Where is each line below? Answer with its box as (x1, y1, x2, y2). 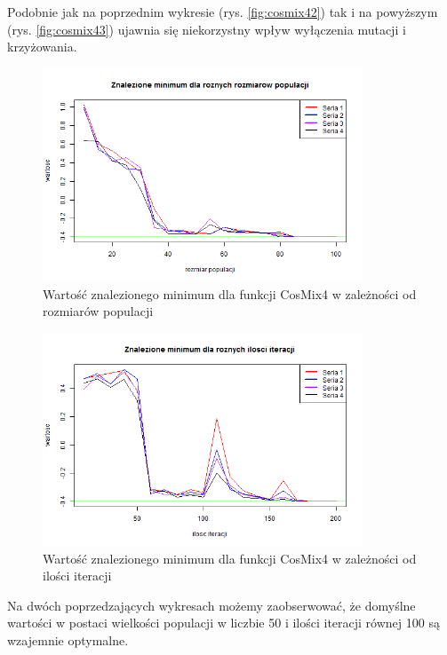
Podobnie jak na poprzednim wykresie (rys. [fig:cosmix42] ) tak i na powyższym (7, 3, 438, 20)
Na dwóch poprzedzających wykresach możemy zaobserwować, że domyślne (7, 596, 416, 614)
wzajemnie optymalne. (7, 631, 129, 650)
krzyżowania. (7, 37, 77, 56)
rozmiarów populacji (43, 302, 154, 320)
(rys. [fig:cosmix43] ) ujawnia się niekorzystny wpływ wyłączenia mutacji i (7, 20, 406, 38)
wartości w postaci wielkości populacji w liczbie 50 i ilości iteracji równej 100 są (7, 613, 440, 632)
